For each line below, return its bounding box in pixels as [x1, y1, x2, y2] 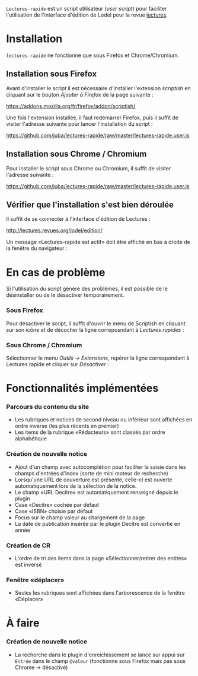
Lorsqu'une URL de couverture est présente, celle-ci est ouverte [14, 476, 173, 483]
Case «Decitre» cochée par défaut [14, 501, 100, 508]
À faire [6, 617, 40, 630]
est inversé [14, 561, 42, 568]
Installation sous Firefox [6, 69, 97, 79]
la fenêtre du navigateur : [6, 245, 68, 252]
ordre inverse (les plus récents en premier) [14, 423, 120, 430]
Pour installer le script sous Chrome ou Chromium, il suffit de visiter [6, 164, 171, 172]
